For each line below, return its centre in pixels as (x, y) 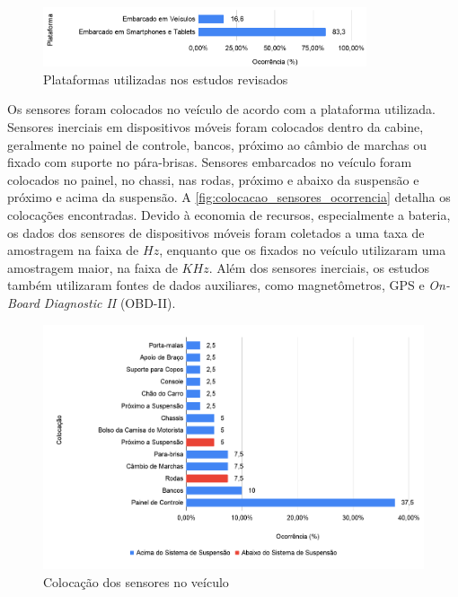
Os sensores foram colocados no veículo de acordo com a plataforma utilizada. (221, 109)
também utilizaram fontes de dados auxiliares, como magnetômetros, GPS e (216, 285)
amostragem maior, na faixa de (92, 267)
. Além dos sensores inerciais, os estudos (319, 267)
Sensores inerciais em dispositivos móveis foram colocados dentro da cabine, (216, 126)
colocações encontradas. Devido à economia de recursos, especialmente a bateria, (229, 214)
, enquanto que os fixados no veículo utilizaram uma (303, 250)
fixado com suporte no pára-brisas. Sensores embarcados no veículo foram (210, 162)
